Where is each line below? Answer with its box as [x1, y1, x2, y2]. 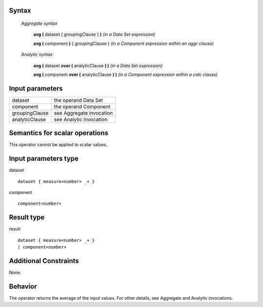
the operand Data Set [54, 96, 103, 103]
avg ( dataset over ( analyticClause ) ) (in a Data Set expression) [33, 62, 163, 68]
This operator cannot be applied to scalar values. [9, 142, 108, 148]
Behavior [9, 282, 38, 290]
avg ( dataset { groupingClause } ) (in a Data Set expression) [33, 32, 155, 38]
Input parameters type [9, 154, 79, 163]
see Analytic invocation [54, 116, 108, 123]
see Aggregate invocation [54, 110, 113, 116]
